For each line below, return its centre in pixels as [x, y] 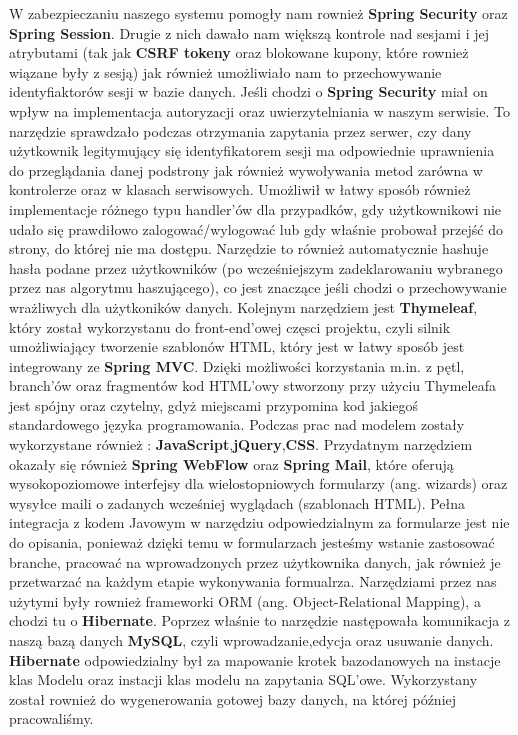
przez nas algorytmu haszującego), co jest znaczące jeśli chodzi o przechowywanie [258, 287]
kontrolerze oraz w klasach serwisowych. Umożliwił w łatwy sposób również [240, 189]
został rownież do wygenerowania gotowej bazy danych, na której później [233, 698]
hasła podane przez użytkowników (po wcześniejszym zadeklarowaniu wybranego [256, 267]
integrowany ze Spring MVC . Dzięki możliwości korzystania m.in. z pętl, [237, 365]
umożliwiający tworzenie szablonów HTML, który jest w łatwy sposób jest [237, 346]
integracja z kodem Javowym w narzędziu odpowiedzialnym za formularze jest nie [259, 522]
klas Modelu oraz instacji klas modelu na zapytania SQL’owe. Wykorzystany [243, 679]
